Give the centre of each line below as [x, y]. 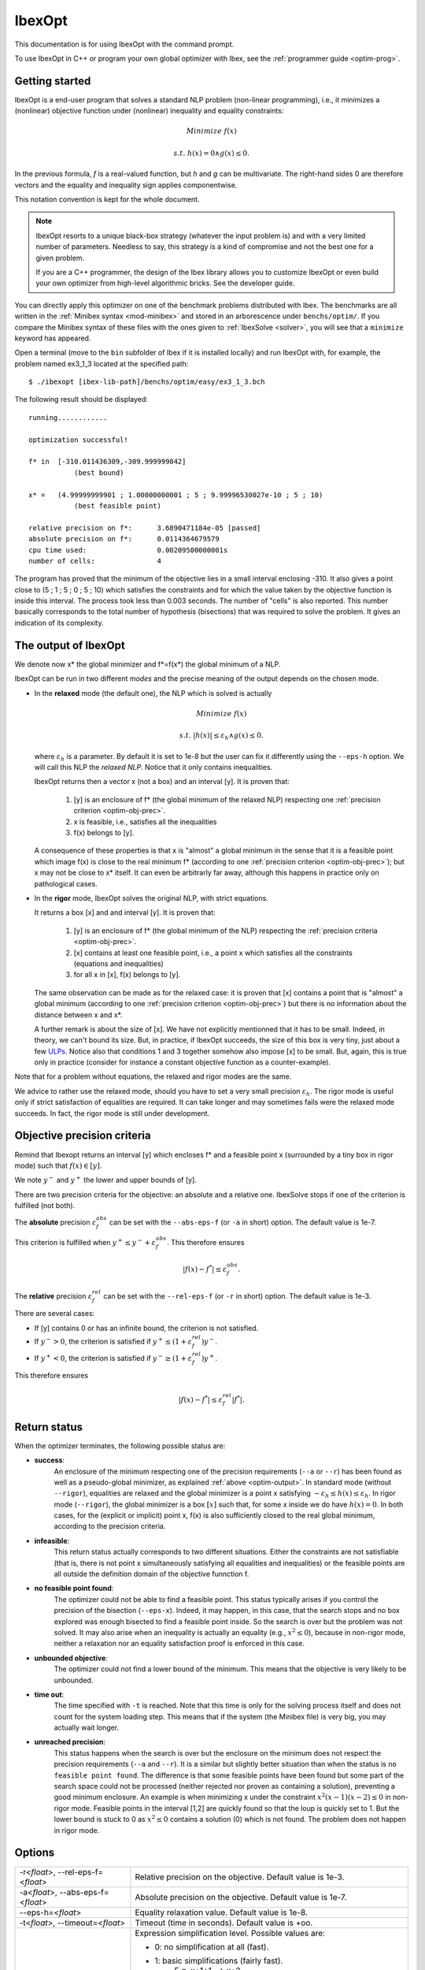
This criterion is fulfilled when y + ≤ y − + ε [85, 1242]
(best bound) [99, 472]
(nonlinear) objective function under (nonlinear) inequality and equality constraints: [149, 111]
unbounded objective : [71, 1658]
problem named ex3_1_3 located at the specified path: [102, 363]
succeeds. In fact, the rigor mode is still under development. [112, 1113]
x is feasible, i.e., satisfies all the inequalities [145, 821]
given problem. [60, 258]
